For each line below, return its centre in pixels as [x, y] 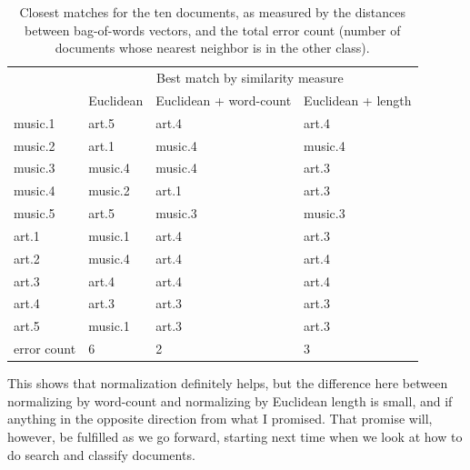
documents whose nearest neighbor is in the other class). [212, 48]
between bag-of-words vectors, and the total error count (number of [213, 30]
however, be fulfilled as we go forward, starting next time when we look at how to [235, 437]
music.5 [35, 213]
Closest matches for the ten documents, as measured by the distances [213, 12]
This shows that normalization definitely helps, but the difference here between [228, 383]
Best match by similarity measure [250, 78]
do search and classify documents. [101, 454]
